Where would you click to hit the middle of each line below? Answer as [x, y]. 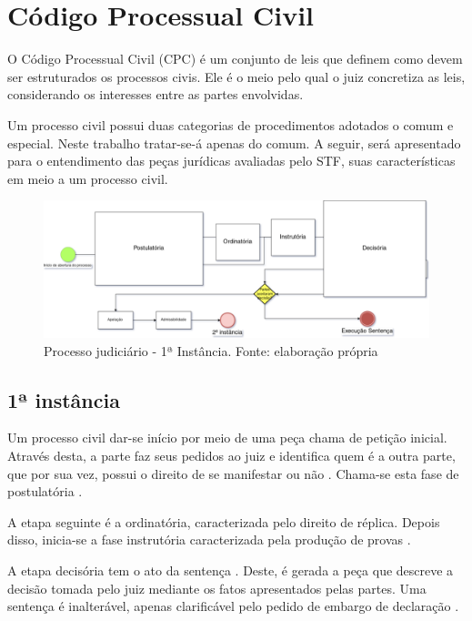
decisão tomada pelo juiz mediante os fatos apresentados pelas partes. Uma [217, 588]
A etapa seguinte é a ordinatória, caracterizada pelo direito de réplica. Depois [224, 521]
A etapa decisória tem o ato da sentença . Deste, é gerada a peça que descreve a [231, 570]
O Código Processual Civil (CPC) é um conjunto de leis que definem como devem [235, 59]
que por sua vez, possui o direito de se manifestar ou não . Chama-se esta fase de [233, 473]
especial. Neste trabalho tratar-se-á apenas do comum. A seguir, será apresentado [234, 143]
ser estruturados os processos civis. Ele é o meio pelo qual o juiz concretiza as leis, [236, 76]
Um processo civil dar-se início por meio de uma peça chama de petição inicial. [227, 438]
